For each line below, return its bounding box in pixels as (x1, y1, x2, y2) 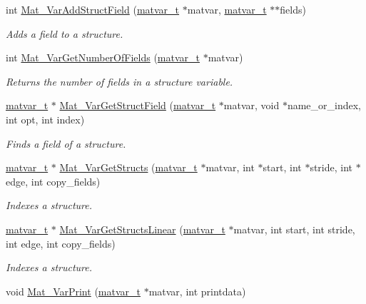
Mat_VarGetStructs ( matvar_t (59, 160, 198, 175)
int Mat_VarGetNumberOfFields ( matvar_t (6, 50, 200, 65)
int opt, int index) (6, 111, 85, 126)
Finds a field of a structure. (6, 136, 126, 151)
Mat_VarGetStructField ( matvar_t (59, 98, 216, 113)
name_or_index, (287, 98, 362, 113)
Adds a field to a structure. (6, 26, 123, 41)
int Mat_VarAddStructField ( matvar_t (6, 2, 180, 16)
